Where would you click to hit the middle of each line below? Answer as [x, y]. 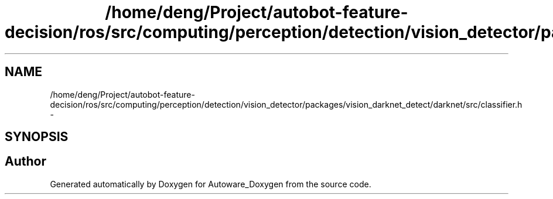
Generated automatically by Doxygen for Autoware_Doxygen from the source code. [211, 184]
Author [25, 162]
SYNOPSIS [37, 137]
